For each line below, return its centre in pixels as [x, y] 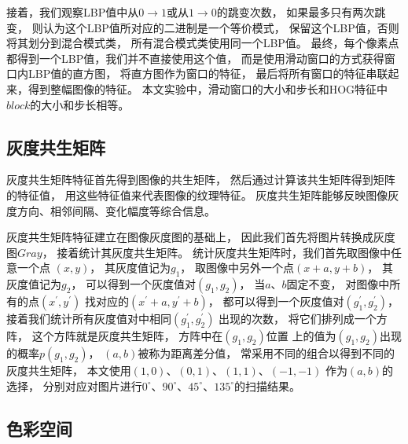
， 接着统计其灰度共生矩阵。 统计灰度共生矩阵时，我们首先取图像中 [216, 252]
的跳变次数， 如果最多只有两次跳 [301, 12]
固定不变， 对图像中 [338, 284]
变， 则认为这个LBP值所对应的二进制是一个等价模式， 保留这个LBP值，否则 [203, 27]
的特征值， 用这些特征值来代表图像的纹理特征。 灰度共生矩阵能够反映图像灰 [203, 194]
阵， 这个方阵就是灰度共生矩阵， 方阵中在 [115, 336]
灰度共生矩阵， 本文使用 [69, 371]
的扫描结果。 [267, 385]
